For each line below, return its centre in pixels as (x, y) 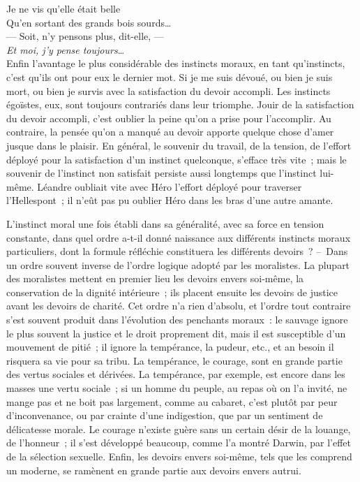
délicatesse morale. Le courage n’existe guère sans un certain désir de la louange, (179, 429)
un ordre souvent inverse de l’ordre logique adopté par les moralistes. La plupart (178, 264)
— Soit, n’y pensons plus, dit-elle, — (85, 36)
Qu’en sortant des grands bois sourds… (89, 22)
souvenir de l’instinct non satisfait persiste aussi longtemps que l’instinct (162, 173)
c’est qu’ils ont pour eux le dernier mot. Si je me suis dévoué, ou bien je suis (170, 76)
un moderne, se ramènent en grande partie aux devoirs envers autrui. (154, 470)
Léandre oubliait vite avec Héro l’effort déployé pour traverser (170, 186)
